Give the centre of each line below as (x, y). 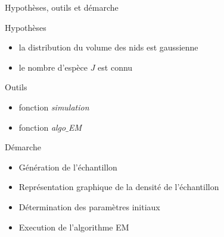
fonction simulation (54, 107)
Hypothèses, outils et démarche (62, 7)
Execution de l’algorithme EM (74, 227)
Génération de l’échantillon (68, 167)
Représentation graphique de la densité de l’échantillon (119, 187)
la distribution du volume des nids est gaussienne (108, 47)
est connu (115, 67)
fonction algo (42, 127)
